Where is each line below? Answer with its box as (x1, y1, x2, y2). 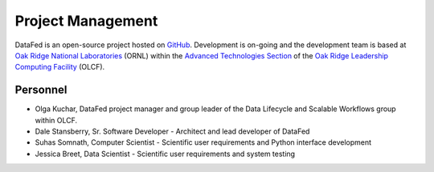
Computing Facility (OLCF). (14, 62, 105, 72)
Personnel (14, 83, 68, 97)
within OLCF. (35, 115, 78, 125)
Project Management (14, 12, 158, 30)
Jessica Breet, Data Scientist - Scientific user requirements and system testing (35, 149, 296, 158)
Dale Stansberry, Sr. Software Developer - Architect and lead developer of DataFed (35, 126, 310, 136)
